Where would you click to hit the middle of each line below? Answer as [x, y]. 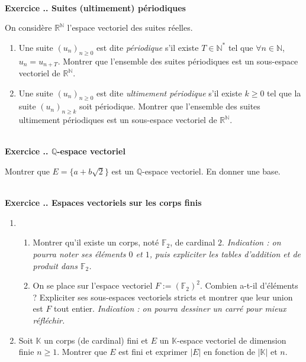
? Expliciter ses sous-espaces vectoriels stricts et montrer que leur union [163, 297]
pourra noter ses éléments [79, 253]
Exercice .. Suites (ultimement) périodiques [95, 7]
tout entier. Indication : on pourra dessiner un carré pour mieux [170, 308]
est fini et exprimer [153, 352]
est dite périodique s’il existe [148, 47]
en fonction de [229, 352]
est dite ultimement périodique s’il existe [169, 93]
